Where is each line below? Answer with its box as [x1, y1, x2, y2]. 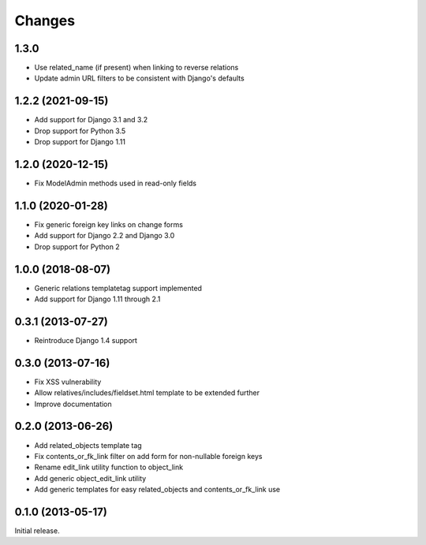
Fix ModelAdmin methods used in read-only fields [34, 178, 197, 189]
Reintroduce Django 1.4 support [34, 335, 138, 345]
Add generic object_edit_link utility [34, 473, 147, 483]
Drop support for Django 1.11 [34, 137, 126, 147]
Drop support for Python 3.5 [34, 126, 126, 136]
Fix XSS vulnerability [34, 377, 102, 386]
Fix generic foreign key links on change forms [34, 219, 183, 229]
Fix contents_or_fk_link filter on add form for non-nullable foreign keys [34, 451, 263, 461]
